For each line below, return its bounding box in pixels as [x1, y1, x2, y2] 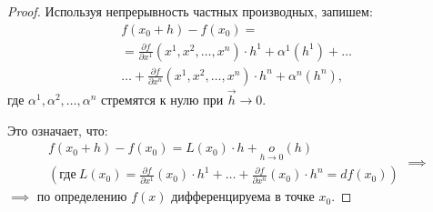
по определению [36, 187, 127, 206]
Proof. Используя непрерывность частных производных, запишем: [7, 2, 373, 20]
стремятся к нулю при [101, 89, 224, 108]
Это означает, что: [7, 120, 108, 139]
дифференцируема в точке [171, 187, 315, 206]
